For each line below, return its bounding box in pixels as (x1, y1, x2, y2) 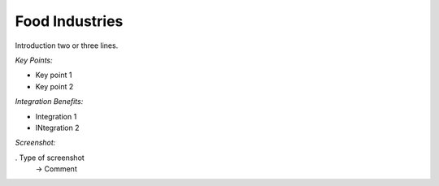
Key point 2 (35, 81, 74, 91)
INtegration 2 (35, 123, 80, 132)
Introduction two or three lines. (15, 41, 119, 50)
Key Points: (15, 55, 53, 65)
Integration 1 (35, 111, 77, 121)
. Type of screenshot (15, 153, 85, 162)
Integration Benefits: (15, 97, 84, 106)
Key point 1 (35, 70, 72, 80)
